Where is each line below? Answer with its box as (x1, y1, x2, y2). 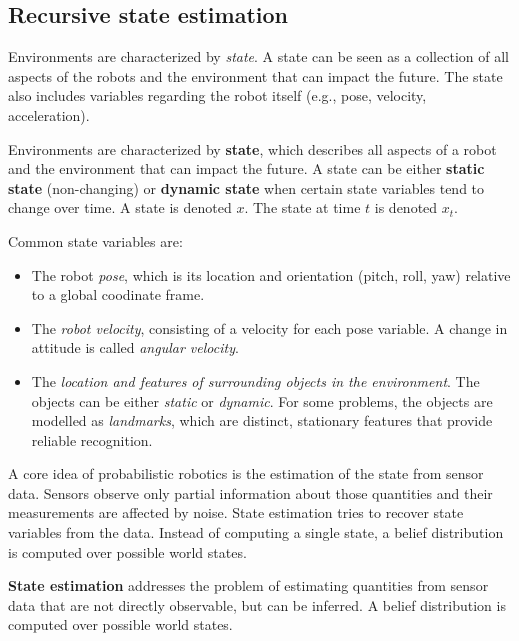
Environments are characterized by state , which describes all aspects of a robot (8, 138, 497, 159)
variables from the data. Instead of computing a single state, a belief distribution (8, 522, 504, 543)
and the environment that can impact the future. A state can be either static (8, 158, 485, 179)
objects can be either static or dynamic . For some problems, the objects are (31, 390, 493, 411)
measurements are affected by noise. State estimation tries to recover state (8, 502, 464, 523)
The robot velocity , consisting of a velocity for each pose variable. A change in (31, 317, 508, 338)
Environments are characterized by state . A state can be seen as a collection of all (8, 46, 509, 67)
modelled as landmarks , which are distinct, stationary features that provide (31, 410, 493, 431)
